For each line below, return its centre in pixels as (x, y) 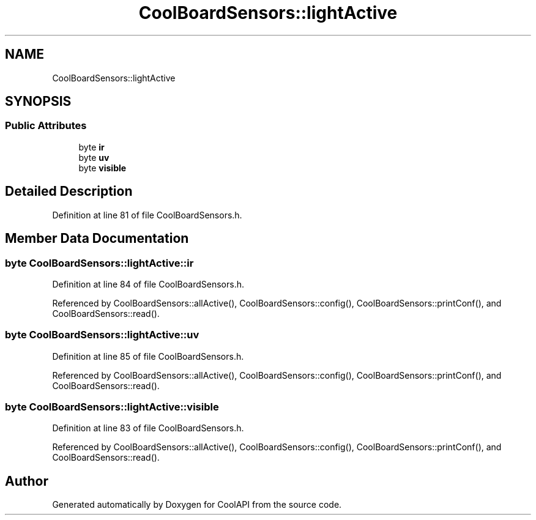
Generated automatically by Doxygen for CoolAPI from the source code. (197, 505)
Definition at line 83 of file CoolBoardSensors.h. (148, 428)
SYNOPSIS (38, 102)
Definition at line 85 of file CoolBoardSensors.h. (148, 356)
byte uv (94, 157)
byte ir (91, 147)
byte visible (102, 168)
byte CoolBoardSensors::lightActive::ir (99, 263)
